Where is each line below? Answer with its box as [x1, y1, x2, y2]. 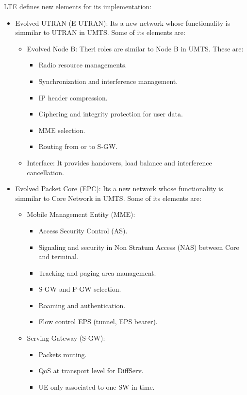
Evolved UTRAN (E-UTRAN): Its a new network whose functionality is [15, 17, 231, 28]
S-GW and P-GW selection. [38, 284, 121, 294]
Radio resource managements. [38, 60, 127, 70]
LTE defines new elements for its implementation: [4, 1, 151, 11]
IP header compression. [38, 92, 108, 102]
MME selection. [38, 125, 85, 135]
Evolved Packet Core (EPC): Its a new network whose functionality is [15, 183, 223, 194]
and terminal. [38, 251, 79, 262]
